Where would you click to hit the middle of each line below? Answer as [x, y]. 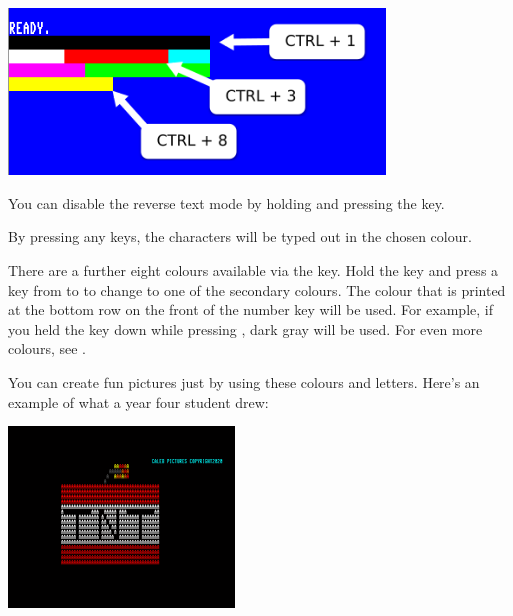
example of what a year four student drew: [138, 401]
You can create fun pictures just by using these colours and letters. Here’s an [244, 382]
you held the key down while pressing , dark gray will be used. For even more [245, 328]
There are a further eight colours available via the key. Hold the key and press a [253, 270]
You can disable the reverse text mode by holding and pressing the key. [226, 202]
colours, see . [47, 348]
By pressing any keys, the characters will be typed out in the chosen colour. [240, 236]
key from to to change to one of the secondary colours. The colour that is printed [257, 289]
